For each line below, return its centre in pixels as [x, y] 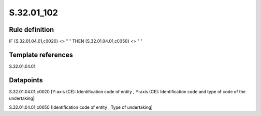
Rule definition [31, 30]
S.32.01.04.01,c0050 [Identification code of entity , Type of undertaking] [81, 107]
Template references [41, 55]
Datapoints [26, 80]
